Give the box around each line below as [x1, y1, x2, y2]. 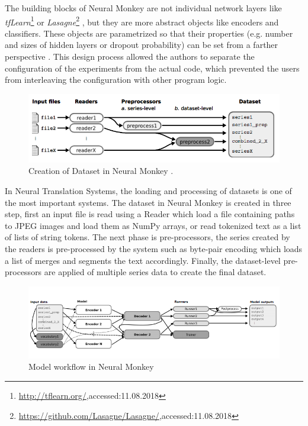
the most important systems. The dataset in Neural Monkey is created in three [5, 196, 291, 208]
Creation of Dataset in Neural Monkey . [28, 164, 174, 177]
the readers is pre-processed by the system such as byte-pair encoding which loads [5, 242, 303, 254]
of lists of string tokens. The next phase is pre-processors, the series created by [5, 231, 290, 243]
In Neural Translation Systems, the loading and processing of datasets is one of [5, 184, 292, 196]
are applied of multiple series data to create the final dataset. [44, 266, 267, 278]
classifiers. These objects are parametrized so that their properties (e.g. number [5, 27, 293, 39]
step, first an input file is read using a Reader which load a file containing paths [5, 208, 295, 220]
